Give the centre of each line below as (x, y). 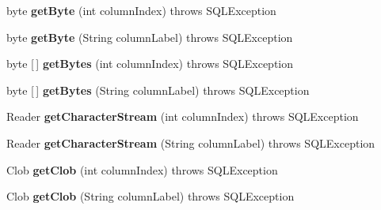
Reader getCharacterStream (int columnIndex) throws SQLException (183, 116)
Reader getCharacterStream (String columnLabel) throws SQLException (191, 142)
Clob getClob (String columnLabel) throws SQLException (150, 196)
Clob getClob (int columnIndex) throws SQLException (142, 169)
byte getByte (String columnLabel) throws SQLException (150, 37)
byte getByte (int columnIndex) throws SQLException (141, 10)
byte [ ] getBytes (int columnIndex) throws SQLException (150, 64)
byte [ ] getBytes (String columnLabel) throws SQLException (158, 90)
